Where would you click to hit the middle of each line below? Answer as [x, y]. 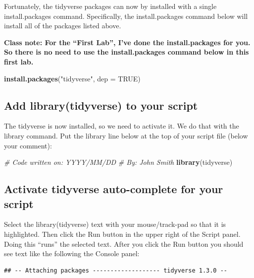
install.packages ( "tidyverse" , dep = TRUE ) [72, 78]
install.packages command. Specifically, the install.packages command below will [126, 16]
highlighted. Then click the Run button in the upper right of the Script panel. [122, 234]
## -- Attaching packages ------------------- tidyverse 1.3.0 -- [116, 270]
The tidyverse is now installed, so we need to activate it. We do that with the [122, 126]
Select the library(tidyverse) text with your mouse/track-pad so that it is [115, 224]
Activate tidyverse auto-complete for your [114, 189]
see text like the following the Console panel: [72, 253]
